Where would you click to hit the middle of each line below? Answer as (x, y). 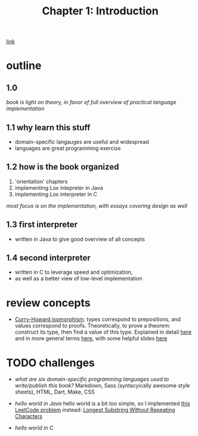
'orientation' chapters (41, 181)
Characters (29, 416)
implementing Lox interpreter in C (56, 194)
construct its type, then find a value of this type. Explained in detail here (103, 332)
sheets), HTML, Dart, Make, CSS (55, 392)
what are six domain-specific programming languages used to (92, 379)
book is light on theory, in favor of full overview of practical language (92, 102)
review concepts (48, 303)
